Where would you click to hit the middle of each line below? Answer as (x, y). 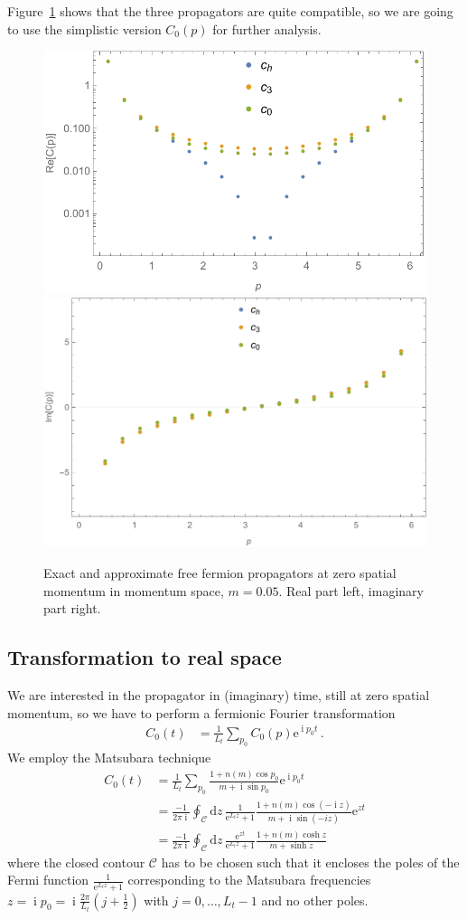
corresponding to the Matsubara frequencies (249, 880)
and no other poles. (315, 900)
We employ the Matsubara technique (109, 758)
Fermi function (48, 880)
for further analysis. (267, 28)
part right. (72, 608)
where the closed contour (76, 862)
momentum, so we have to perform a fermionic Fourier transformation (201, 712)
